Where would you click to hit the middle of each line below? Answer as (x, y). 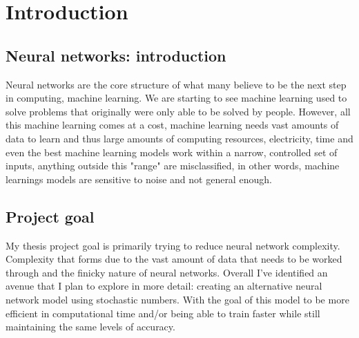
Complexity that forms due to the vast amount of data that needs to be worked (174, 259)
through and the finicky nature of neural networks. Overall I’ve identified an (167, 272)
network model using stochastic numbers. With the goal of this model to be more (177, 299)
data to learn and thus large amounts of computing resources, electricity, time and (179, 138)
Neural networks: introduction (116, 55)
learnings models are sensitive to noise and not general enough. (139, 179)
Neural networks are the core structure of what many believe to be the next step (176, 84)
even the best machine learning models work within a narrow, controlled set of (172, 152)
